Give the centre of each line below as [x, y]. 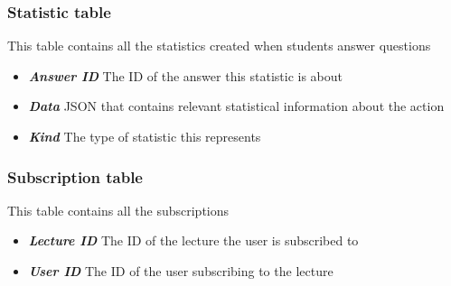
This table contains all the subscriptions [118, 210]
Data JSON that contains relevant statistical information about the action [236, 106]
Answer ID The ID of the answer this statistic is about [186, 75]
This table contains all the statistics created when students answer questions [219, 46]
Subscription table [75, 176]
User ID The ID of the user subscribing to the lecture [181, 271]
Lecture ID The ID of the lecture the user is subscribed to [193, 240]
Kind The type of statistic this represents [145, 136]
